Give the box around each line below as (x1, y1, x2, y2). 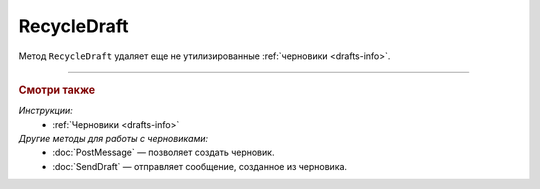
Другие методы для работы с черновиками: (18, 132, 209, 144)
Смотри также (18, 83, 96, 97)
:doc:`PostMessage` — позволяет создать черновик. (52, 146, 275, 159)
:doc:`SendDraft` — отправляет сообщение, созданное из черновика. (52, 160, 348, 172)
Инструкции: (18, 105, 74, 117)
